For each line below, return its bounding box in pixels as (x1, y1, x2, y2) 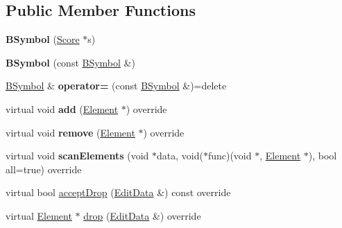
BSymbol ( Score (6, 32, 80, 46)
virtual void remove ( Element (6, 125, 135, 139)
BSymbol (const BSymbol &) (6, 55, 135, 69)
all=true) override (6, 161, 82, 176)
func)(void (207, 148, 252, 163)
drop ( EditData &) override (83, 208, 201, 222)
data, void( (156, 148, 203, 163)
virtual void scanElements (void (6, 148, 149, 163)
